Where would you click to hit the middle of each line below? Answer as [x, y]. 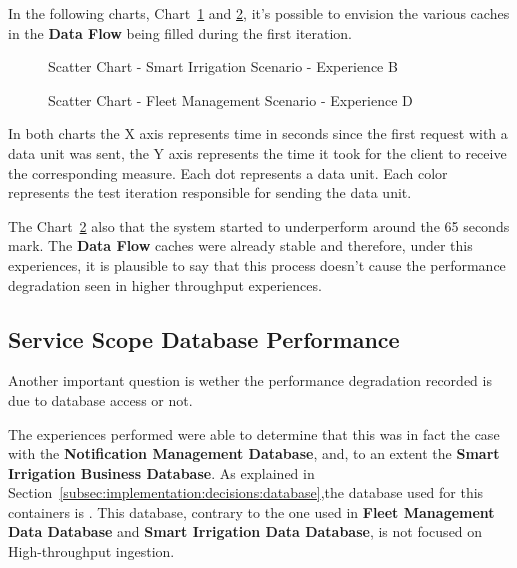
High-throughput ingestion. [91, 551]
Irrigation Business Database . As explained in [161, 472]
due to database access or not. [100, 399]
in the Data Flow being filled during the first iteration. [180, 32]
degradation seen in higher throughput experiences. [165, 284]
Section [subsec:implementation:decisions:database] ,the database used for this [246, 492]
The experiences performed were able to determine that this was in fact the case [254, 433]
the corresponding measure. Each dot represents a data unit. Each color [228, 172]
